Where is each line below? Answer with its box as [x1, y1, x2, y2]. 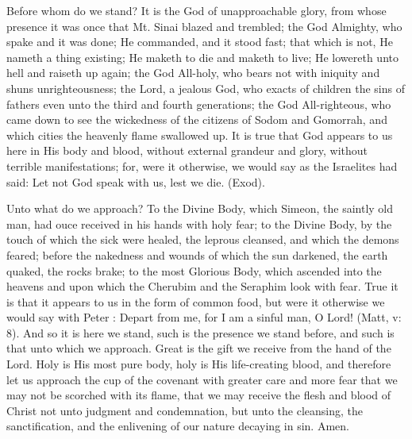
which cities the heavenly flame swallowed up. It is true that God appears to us [6, 126, 393, 143]
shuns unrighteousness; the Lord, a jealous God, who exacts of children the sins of [6, 79, 405, 96]
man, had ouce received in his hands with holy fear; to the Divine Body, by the [6, 215, 392, 232]
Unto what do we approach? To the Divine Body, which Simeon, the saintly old [6, 200, 394, 217]
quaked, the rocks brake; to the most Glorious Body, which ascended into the [6, 262, 382, 279]
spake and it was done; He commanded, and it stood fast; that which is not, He [6, 33, 393, 50]
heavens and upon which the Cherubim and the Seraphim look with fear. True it [6, 278, 399, 295]
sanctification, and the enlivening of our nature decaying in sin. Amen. [6, 418, 349, 434]
